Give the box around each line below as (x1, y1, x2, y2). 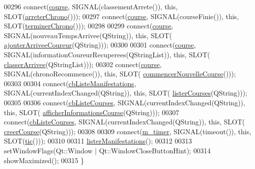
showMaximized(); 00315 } (4, 155, 85, 165)
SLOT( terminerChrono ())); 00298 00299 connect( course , (4, 21, 173, 31)
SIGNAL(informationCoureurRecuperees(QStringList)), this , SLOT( (4, 49, 210, 59)
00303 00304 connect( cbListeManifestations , (4, 78, 136, 88)
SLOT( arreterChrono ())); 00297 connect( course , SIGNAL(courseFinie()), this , (4, 11, 239, 21)
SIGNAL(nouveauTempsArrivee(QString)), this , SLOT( (4, 30, 172, 40)
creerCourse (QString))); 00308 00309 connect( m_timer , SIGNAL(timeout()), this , (4, 126, 252, 136)
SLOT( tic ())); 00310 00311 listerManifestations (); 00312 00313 (4, 136, 192, 146)
